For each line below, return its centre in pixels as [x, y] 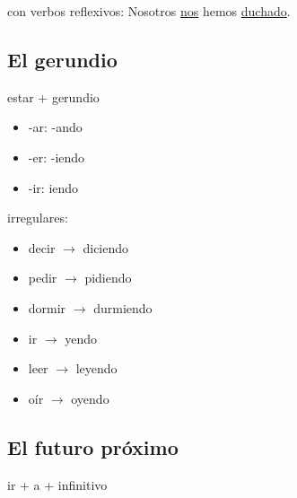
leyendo [96, 368]
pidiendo [108, 278]
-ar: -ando [55, 127]
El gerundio [62, 59]
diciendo [106, 247]
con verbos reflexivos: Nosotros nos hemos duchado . [149, 11]
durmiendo [123, 307]
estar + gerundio [53, 96]
